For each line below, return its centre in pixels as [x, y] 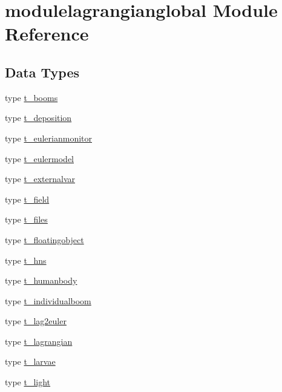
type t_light [28, 382]
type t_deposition [38, 118]
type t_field [27, 199]
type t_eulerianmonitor [48, 138]
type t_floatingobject [44, 239]
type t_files [26, 219]
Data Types [42, 72]
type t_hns [26, 260]
